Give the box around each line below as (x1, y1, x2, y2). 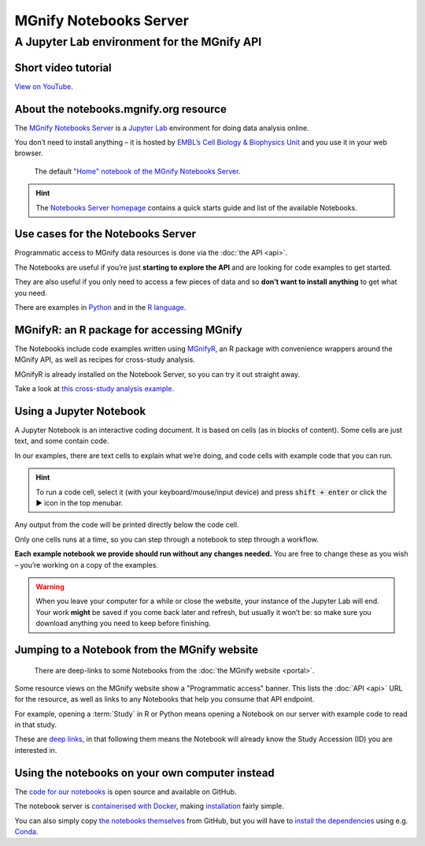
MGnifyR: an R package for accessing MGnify (14, 323, 243, 337)
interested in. (14, 745, 57, 755)
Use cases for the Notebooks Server (14, 227, 197, 240)
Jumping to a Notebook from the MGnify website (14, 643, 259, 656)
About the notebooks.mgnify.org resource (14, 102, 227, 116)
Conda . (14, 826, 39, 836)
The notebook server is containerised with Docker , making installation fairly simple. (14, 801, 285, 811)
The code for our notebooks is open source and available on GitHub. (14, 787, 237, 796)
